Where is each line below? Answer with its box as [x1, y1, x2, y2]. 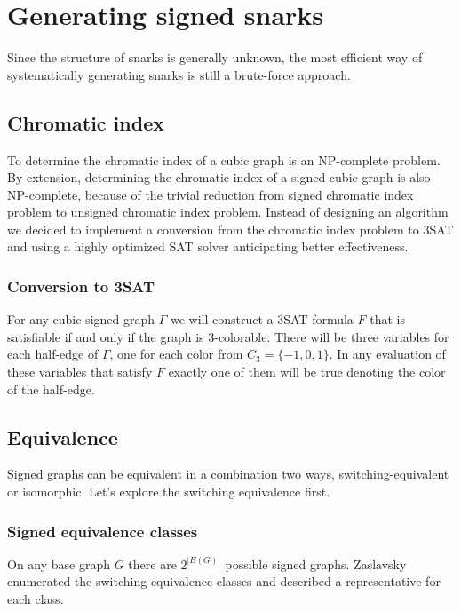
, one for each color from [109, 345, 243, 363]
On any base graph [7, 554, 111, 573]
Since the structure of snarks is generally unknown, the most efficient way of [7, 48, 423, 67]
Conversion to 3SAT [7, 275, 155, 297]
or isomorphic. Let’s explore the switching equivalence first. [7, 482, 330, 501]
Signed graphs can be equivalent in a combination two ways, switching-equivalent [7, 464, 449, 483]
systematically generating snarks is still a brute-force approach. [7, 65, 351, 83]
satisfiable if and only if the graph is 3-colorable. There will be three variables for [7, 327, 449, 345]
